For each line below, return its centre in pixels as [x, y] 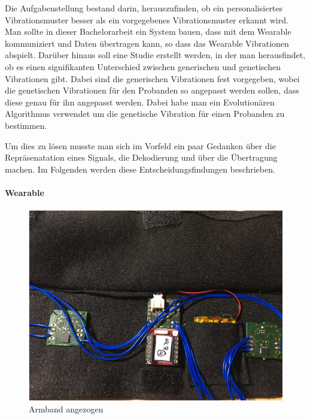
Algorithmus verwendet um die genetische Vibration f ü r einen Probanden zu [145, 114]
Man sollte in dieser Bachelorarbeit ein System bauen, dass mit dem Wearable [148, 31]
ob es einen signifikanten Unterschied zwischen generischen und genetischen [143, 66]
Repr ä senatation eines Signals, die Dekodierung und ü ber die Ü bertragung [141, 157]
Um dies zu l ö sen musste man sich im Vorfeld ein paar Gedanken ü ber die [140, 145]
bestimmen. [26, 125]
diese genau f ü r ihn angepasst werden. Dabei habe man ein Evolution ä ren [140, 102]
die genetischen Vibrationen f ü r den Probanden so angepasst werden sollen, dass [152, 90]
